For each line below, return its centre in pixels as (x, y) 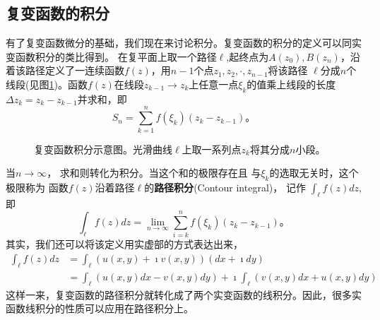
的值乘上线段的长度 (291, 84)
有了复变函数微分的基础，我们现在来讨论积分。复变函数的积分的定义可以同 (179, 43)
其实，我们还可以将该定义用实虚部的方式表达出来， (124, 244)
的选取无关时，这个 (314, 173)
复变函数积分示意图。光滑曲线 (103, 149)
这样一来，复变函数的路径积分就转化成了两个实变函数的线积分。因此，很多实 (184, 294)
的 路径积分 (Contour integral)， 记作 (225, 187)
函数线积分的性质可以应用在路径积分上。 (100, 308)
